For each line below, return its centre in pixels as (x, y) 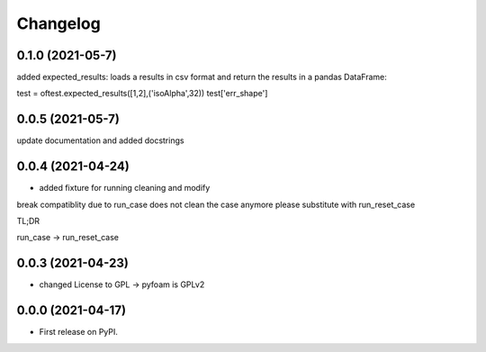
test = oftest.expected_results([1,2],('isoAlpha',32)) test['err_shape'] (142, 94)
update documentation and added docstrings (100, 140)
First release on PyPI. (79, 332)
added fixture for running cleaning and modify (125, 188)
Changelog (58, 23)
